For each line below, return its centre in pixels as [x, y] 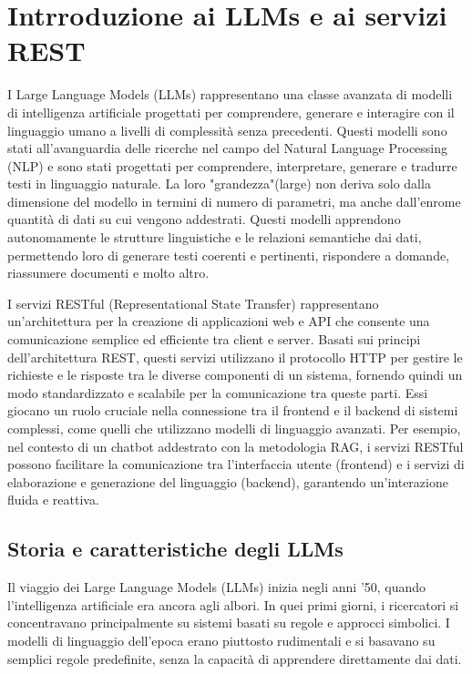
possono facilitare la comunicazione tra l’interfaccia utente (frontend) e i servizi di [236, 464]
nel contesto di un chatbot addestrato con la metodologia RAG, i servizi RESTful [236, 446]
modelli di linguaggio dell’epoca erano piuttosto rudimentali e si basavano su [221, 640]
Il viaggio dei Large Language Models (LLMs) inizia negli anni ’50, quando [217, 587]
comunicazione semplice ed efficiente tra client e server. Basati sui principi [214, 339]
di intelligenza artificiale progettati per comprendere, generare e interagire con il [231, 112]
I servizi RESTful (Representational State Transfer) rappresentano [193, 303]
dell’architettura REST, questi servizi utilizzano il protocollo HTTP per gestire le [235, 357]
